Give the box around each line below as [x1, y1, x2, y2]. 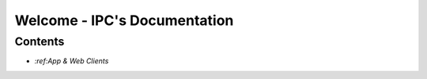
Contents [14, 34, 65, 48]
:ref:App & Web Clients [34, 56, 109, 66]
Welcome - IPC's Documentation [14, 12, 234, 29]
